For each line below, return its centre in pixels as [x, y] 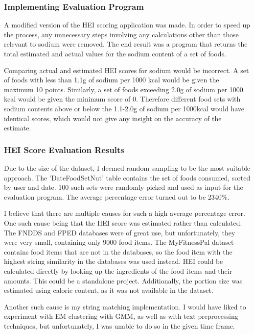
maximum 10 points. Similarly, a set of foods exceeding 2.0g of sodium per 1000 [124, 89]
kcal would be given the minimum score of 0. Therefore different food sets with [122, 99]
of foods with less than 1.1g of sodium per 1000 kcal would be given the [112, 80]
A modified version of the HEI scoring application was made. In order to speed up [127, 25]
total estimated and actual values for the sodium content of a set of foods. [115, 53]
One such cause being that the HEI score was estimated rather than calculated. [123, 222]
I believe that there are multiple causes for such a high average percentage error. [125, 213]
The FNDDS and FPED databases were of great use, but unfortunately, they [120, 232]
